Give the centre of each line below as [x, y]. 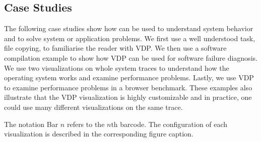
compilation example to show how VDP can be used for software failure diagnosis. [131, 57]
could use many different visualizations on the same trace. [93, 107]
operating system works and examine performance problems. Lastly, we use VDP [129, 78]
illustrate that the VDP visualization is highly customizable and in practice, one [128, 97]
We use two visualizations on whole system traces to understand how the [117, 67]
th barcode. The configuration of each [169, 124]
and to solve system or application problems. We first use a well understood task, [130, 38]
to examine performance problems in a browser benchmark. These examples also [128, 87]
